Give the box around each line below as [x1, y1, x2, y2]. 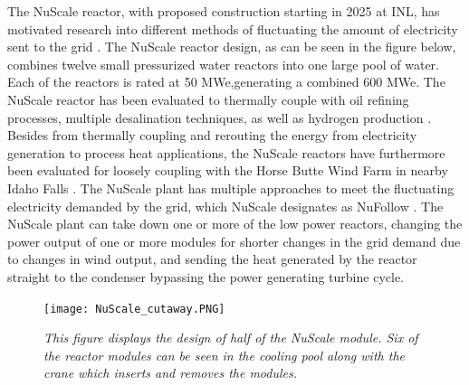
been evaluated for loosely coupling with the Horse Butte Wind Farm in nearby [7, 161, 448, 180]
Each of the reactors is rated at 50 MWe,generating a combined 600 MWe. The [7, 72, 445, 91]
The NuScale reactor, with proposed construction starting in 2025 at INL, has [7, 2, 440, 20]
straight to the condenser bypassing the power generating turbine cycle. [7, 267, 405, 286]
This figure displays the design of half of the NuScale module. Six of [43, 328, 418, 347]
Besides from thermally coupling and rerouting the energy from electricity [7, 126, 417, 145]
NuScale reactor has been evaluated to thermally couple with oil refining [7, 89, 409, 108]
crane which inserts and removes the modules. [43, 363, 297, 382]
